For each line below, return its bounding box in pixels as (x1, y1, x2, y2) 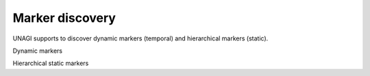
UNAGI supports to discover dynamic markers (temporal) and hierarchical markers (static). (12, 34, 269, 42)
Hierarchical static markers (12, 59, 89, 68)
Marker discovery (12, 10, 116, 25)
